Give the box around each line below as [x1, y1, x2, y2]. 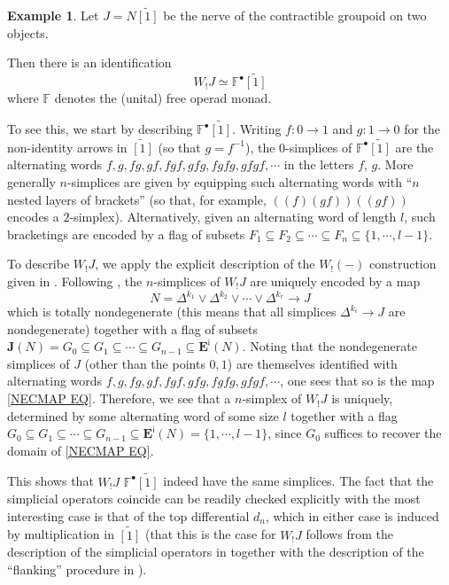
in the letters [283, 155, 354, 174]
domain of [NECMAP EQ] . [7, 441, 154, 459]
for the [404, 120, 441, 138]
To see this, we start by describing [7, 120, 193, 138]
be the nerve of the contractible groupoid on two [163, 6, 427, 25]
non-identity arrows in [7, 137, 128, 156]
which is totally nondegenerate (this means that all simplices [7, 302, 337, 321]
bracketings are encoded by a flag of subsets [7, 224, 245, 243]
